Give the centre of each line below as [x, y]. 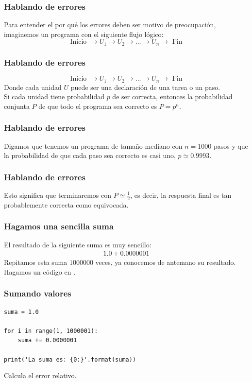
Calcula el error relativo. [40, 375]
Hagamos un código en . [40, 271]
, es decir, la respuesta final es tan [181, 195]
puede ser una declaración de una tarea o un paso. [145, 87]
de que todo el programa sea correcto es [98, 106]
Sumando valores [38, 293]
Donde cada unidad [33, 87]
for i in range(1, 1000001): [51, 331]
